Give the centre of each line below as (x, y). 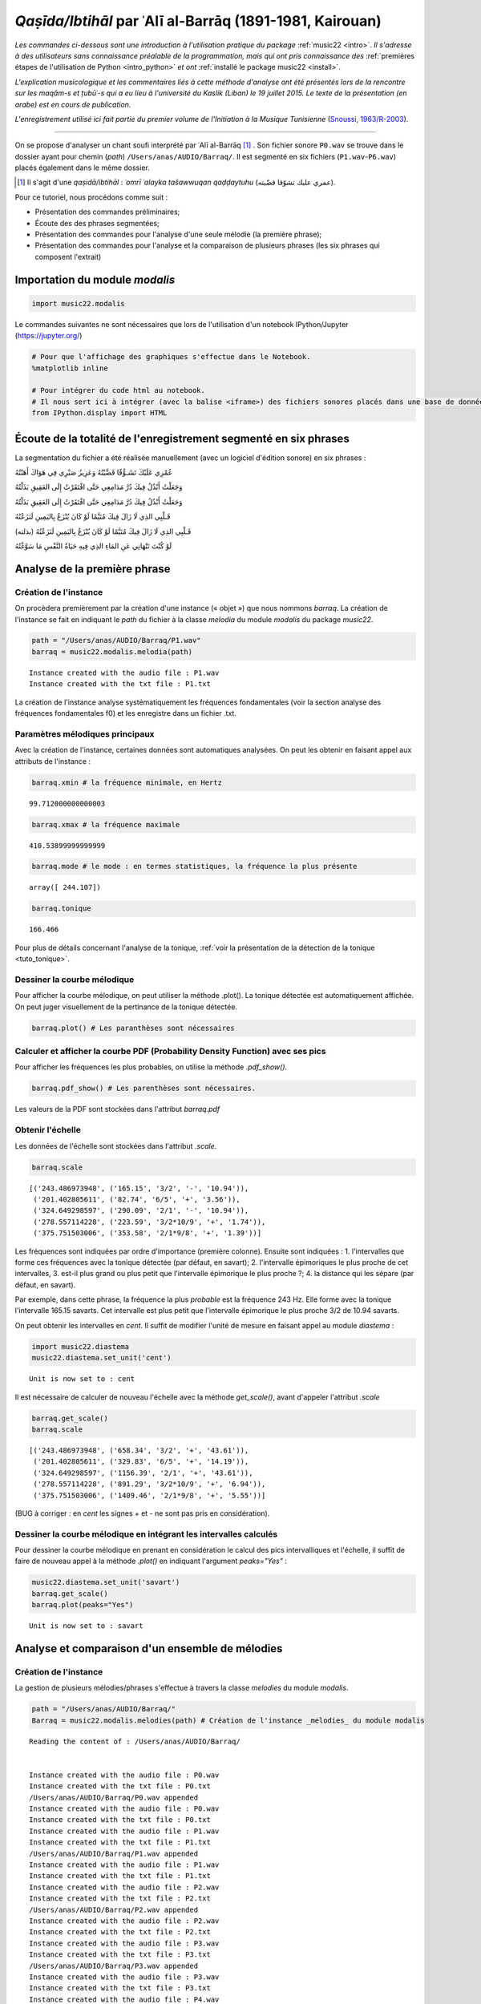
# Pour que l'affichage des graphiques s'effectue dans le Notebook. (171, 357)
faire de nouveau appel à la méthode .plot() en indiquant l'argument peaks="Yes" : (151, 1561)
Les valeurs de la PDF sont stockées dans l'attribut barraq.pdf (117, 1109)
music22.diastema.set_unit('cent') (101, 1358)
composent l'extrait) (68, 257)
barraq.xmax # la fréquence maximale (106, 824)
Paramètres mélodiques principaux (85, 733)
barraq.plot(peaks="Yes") (83, 1605)
